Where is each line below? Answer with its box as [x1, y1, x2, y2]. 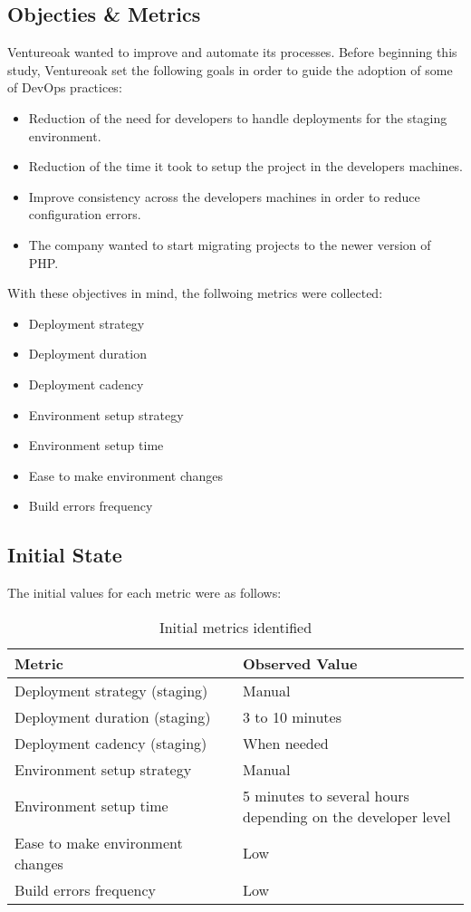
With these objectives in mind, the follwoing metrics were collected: [7, 283, 383, 302]
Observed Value [243, 652, 358, 674]
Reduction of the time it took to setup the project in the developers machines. [28, 157, 464, 176]
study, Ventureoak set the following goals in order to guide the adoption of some [7, 60, 453, 79]
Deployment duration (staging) [14, 706, 211, 727]
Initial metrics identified [159, 616, 312, 638]
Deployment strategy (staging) [14, 679, 208, 701]
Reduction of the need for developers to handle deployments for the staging [28, 108, 447, 127]
